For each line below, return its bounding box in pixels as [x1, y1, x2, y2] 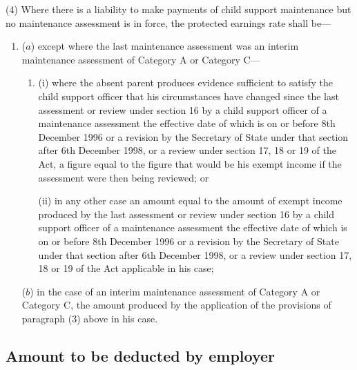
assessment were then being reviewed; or [38, 170, 209, 184]
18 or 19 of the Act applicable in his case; [38, 261, 214, 275]
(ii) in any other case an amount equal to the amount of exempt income [38, 193, 342, 208]
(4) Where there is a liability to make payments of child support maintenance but [6, 2, 351, 16]
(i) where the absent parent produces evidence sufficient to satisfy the [38, 75, 333, 90]
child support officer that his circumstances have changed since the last [38, 88, 339, 103]
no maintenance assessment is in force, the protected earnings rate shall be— [6, 15, 331, 30]
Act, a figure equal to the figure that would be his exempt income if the [38, 156, 342, 171]
